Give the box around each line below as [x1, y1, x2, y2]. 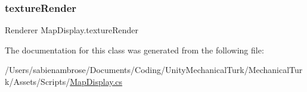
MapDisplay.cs [70, 75, 123, 87]
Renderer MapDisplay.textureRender [5, 24, 139, 36]
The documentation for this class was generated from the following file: [5, 43, 264, 56]
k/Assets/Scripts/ [5, 75, 70, 87]
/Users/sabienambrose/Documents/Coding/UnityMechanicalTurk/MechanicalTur [5, 64, 303, 76]
